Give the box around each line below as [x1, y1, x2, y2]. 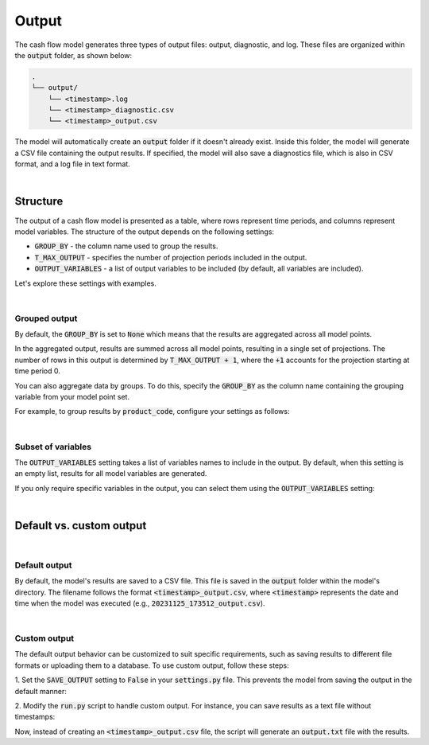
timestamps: [14, 712, 56, 722]
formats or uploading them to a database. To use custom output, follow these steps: [14, 661, 289, 670]
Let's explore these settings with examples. [14, 279, 157, 288]
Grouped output [14, 313, 78, 324]
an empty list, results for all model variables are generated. [14, 469, 207, 478]
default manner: [14, 686, 68, 696]
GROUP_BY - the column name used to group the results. [34, 241, 218, 251]
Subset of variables [14, 441, 91, 452]
